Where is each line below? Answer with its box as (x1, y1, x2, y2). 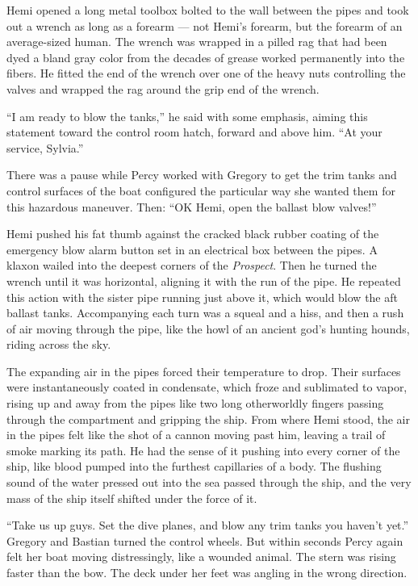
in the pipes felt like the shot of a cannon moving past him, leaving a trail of (6, 426, 386, 443)
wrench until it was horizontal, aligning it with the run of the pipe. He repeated (6, 272, 401, 289)
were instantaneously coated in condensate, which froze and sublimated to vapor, (6, 379, 408, 396)
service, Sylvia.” (6, 139, 84, 156)
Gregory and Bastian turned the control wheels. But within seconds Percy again (6, 532, 403, 549)
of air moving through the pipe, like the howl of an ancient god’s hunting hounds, (6, 320, 410, 337)
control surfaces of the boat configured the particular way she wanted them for (6, 182, 395, 199)
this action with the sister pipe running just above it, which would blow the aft (6, 288, 398, 305)
